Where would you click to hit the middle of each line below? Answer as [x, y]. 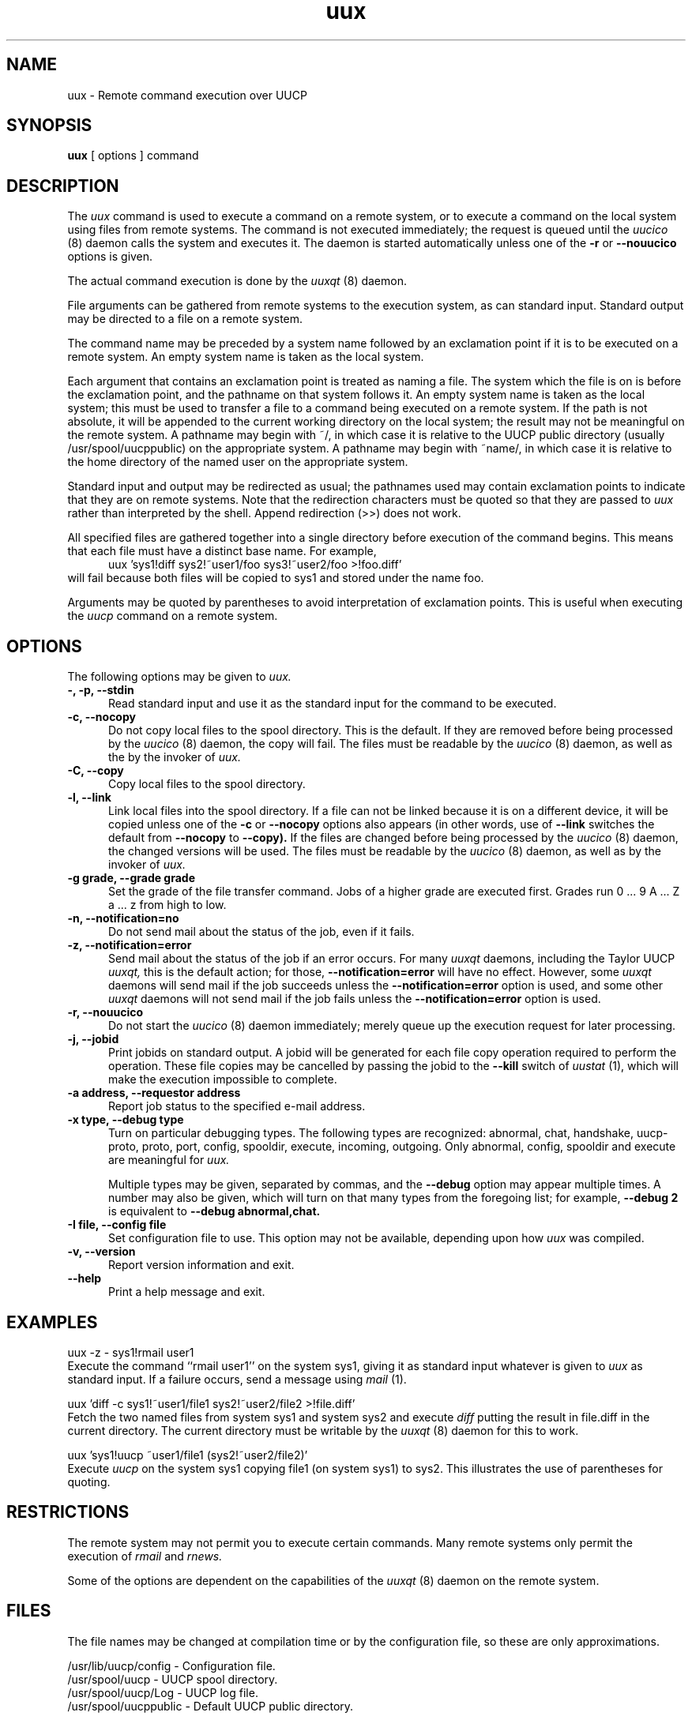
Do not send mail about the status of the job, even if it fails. [261, 932]
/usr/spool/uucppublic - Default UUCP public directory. [211, 1706]
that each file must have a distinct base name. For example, [222, 551]
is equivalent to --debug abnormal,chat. [214, 1211]
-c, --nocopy [102, 717]
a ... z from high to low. [167, 905]
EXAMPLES [52, 1322]
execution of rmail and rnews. [145, 1556]
